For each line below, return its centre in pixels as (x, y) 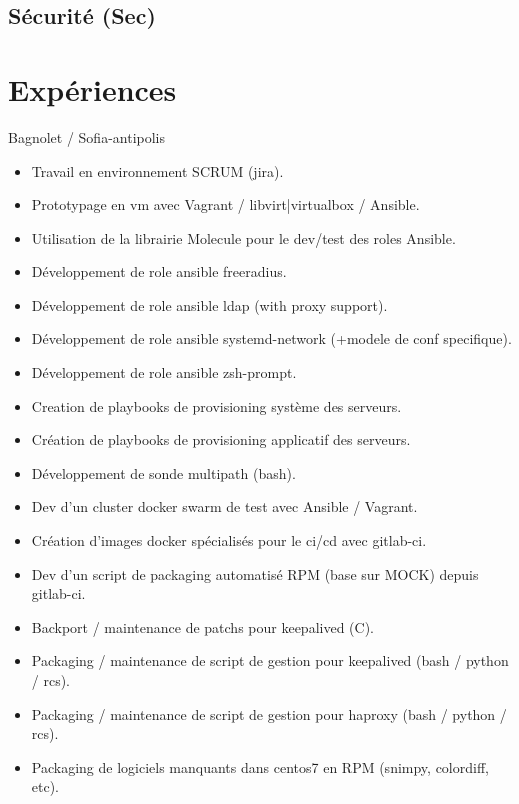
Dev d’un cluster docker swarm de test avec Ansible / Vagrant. (224, 506)
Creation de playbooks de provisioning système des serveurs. (216, 405)
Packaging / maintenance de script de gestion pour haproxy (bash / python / (269, 713)
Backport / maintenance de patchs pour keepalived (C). (202, 626)
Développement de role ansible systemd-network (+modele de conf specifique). (271, 338)
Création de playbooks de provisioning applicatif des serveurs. (221, 439)
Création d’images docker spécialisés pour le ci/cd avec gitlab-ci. (229, 540)
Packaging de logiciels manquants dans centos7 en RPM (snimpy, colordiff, (260, 766)
